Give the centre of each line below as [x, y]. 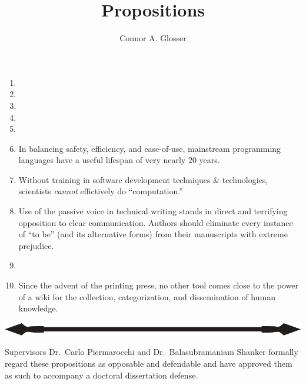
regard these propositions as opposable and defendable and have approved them [149, 364]
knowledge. [38, 308]
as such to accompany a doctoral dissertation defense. [102, 375]
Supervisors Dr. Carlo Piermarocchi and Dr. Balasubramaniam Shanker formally [152, 352]
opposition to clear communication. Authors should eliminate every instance [156, 222]
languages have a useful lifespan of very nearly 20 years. [119, 160]
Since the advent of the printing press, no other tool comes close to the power [159, 285]
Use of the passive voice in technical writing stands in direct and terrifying [153, 211]
